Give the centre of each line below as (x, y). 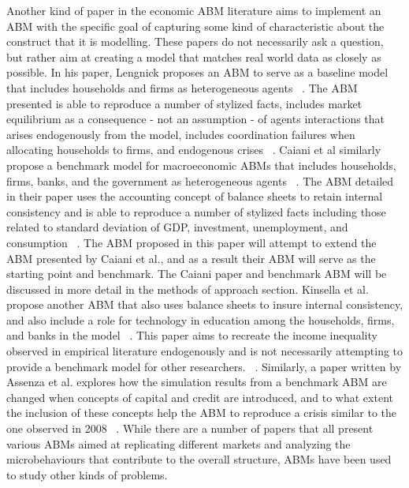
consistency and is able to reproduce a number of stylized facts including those (196, 211)
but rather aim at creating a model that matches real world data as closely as (194, 56)
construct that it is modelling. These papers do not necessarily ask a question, (195, 41)
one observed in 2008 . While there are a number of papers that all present (190, 428)
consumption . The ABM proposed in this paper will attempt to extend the (191, 242)
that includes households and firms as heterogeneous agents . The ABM (182, 87)
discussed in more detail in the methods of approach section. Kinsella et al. (188, 289)
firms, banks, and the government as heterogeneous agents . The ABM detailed (200, 180)
